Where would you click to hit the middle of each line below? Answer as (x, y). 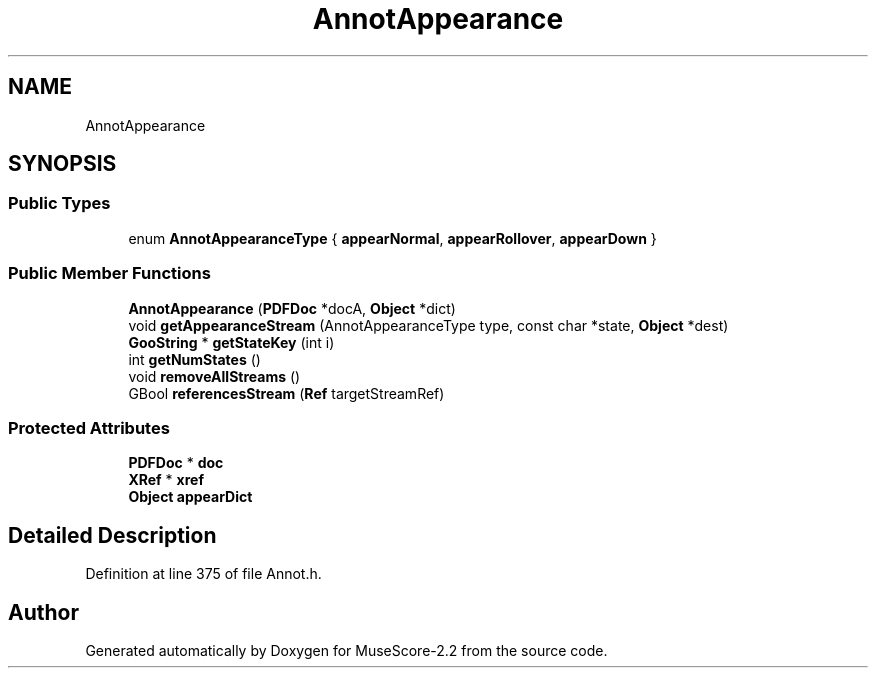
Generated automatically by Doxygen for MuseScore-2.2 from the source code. (346, 650)
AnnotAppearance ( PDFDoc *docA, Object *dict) (292, 308)
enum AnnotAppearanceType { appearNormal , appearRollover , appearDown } (392, 238)
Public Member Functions (109, 273)
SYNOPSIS (62, 164)
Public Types (59, 203)
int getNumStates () (194, 359)
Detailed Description (112, 535)
